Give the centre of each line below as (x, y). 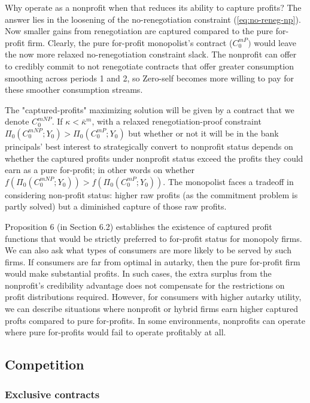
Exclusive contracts (52, 394)
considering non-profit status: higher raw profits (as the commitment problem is (151, 194)
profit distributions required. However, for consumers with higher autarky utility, (153, 297)
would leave (275, 42)
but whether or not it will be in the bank (203, 133)
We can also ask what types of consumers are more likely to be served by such (148, 250)
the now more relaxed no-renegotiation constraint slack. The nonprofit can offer (151, 54)
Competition (45, 364)
